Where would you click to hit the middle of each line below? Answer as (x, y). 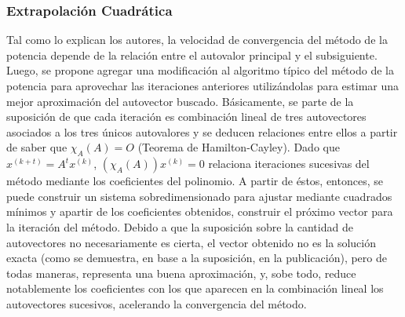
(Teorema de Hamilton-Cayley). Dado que (239, 147)
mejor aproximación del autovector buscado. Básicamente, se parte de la (180, 101)
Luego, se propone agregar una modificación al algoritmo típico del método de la (200, 70)
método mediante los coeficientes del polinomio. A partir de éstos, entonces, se (195, 181)
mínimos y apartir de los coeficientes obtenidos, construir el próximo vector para (200, 211)
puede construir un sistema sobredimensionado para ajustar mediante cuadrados (199, 196)
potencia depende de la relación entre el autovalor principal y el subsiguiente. (192, 55)
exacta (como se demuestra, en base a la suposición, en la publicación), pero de (197, 258)
